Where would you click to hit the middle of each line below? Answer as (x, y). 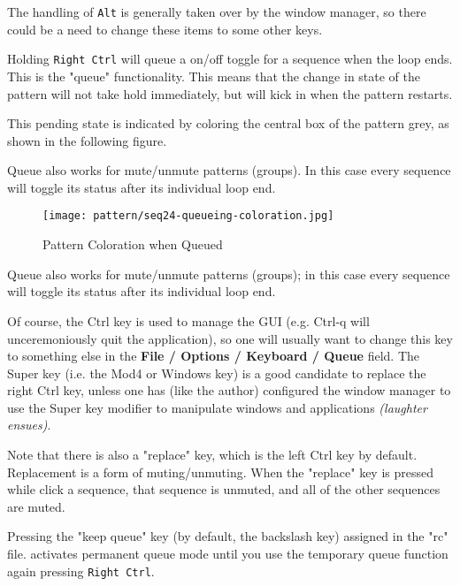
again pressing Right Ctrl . (81, 571)
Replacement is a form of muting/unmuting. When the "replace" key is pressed (221, 472)
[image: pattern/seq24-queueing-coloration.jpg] (188, 216)
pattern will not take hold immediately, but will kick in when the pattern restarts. (230, 93)
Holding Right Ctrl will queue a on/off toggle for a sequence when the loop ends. (230, 59)
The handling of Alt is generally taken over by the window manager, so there (217, 11)
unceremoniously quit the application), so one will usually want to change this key (230, 338)
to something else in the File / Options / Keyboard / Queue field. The (214, 356)
